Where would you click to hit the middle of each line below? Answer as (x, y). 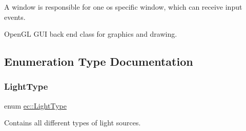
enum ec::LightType (35, 105)
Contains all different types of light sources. (73, 123)
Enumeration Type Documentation (99, 61)
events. (15, 17)
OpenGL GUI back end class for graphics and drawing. (91, 34)
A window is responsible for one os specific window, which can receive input (123, 7)
